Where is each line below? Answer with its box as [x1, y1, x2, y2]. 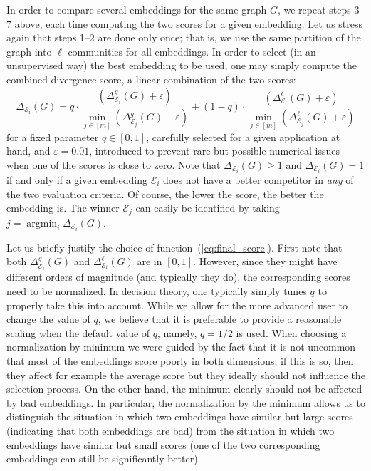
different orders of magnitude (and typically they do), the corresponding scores [6, 269, 350, 284]
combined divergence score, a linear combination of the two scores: [6, 71, 296, 86]
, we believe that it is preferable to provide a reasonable [98, 311, 342, 326]
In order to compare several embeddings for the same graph [6, 2, 267, 16]
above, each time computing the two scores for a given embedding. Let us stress [14, 16, 363, 31]
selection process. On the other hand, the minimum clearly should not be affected [6, 381, 362, 396]
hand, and [6, 143, 51, 158]
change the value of [6, 311, 90, 326]
